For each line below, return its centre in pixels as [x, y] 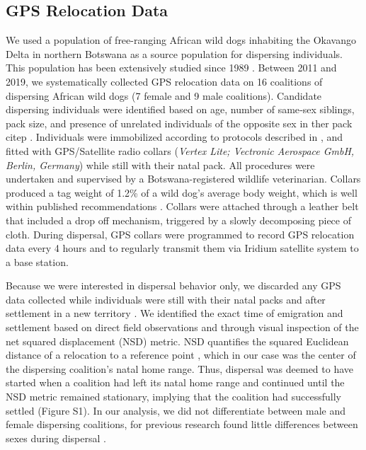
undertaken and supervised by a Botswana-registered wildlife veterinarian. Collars [183, 179]
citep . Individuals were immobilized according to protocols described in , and [175, 137]
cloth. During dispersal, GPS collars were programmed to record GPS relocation [180, 234]
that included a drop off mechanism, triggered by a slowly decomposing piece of [178, 220]
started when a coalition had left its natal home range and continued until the [175, 382]
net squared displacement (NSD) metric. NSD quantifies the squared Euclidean [177, 341]
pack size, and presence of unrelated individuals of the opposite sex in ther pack [179, 123]
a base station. [37, 261]
